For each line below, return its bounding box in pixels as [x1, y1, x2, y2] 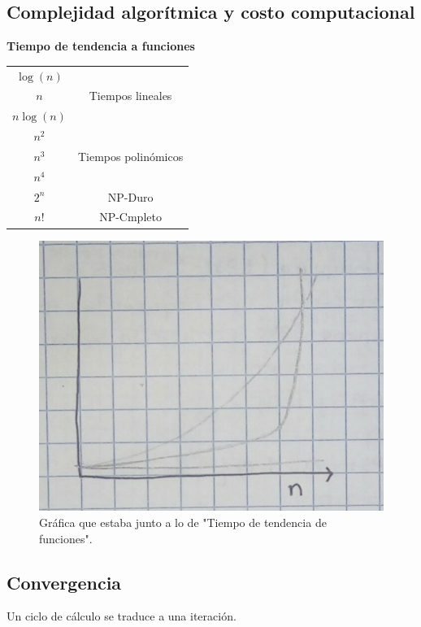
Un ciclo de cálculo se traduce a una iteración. [7, 607, 237, 625]
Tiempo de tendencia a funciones [7, 37, 195, 54]
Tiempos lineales [89, 87, 172, 104]
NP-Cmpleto [99, 208, 162, 225]
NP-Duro [107, 188, 154, 205]
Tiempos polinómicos [77, 147, 184, 164]
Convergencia [7, 569, 122, 594]
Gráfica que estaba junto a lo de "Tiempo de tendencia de [39, 514, 327, 531]
